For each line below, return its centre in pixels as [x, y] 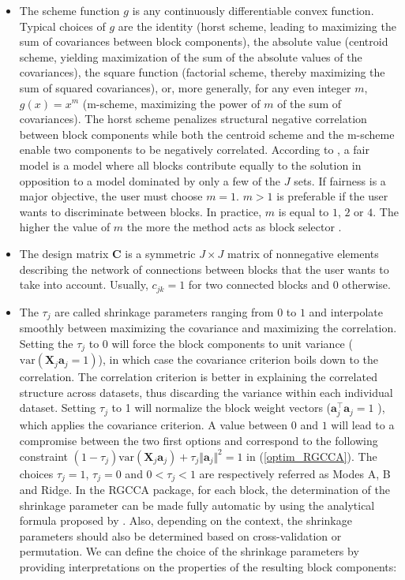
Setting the [46, 343]
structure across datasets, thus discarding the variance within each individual [206, 392]
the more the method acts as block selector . [234, 227]
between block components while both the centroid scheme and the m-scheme [207, 134]
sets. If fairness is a [340, 180]
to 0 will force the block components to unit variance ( [221, 343]
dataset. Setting [58, 408]
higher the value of [65, 227]
